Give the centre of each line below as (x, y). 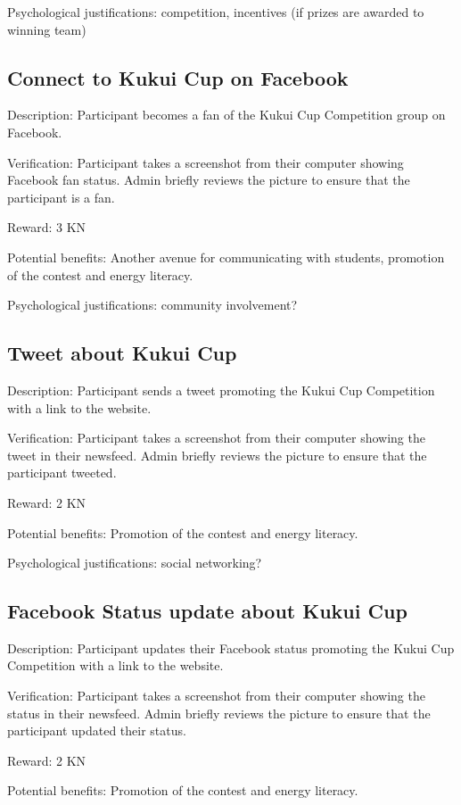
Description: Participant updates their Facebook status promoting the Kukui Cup (231, 647)
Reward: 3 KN (47, 227)
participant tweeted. (62, 473)
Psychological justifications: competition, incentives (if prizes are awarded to (216, 12)
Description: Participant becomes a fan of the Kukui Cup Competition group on (226, 115)
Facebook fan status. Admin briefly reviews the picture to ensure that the (209, 180)
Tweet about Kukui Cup (122, 353)
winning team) (47, 29)
